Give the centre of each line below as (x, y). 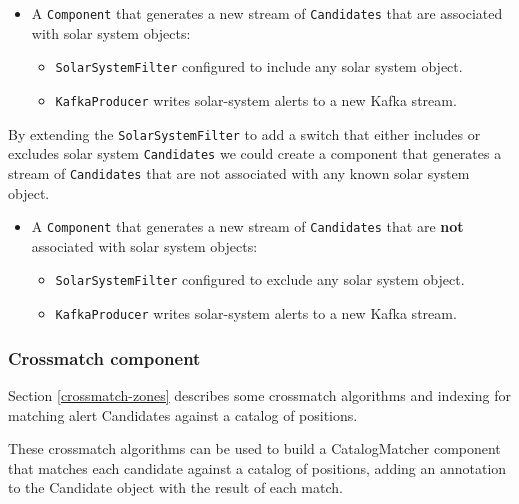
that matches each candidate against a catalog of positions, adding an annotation (257, 467)
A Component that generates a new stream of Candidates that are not (247, 226)
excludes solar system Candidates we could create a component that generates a (255, 153)
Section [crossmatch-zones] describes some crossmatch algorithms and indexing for (259, 394)
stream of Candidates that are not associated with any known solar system (239, 172)
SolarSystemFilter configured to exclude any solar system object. (260, 279)
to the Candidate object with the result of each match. (175, 487)
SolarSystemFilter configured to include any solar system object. (259, 66)
